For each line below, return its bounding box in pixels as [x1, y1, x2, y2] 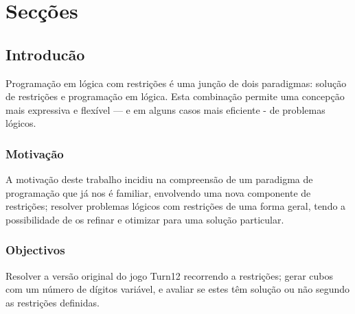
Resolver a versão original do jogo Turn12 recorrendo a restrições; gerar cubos [5, 268, 333, 282]
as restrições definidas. [5, 295, 100, 309]
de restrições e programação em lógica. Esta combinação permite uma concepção [5, 89, 345, 104]
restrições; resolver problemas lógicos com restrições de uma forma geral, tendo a [5, 199, 346, 213]
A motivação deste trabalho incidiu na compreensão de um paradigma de [5, 172, 313, 186]
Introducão [5, 43, 85, 64]
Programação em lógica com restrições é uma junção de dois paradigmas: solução [5, 75, 347, 90]
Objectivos [5, 241, 65, 258]
